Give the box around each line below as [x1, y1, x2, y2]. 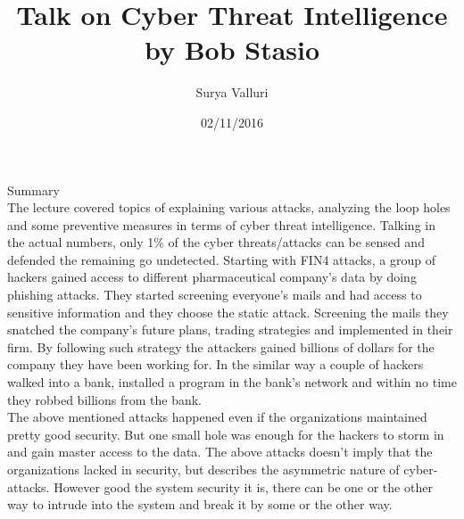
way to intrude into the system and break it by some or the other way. [7, 495, 393, 514]
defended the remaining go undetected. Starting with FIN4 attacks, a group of [7, 250, 435, 268]
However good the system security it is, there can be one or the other [54, 477, 433, 496]
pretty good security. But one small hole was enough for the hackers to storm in [7, 424, 444, 443]
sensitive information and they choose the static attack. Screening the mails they [7, 302, 449, 321]
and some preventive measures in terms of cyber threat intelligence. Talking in [7, 215, 435, 234]
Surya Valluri [195, 83, 269, 102]
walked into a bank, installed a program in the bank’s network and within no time [7, 373, 457, 391]
